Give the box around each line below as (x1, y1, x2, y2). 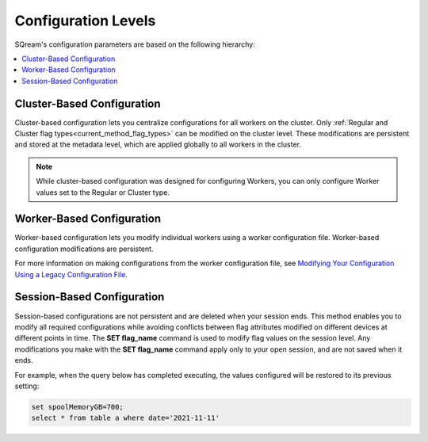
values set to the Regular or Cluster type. (36, 187, 170, 197)
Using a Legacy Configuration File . (14, 269, 128, 279)
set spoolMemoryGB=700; (31, 402, 124, 411)
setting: (14, 381, 40, 391)
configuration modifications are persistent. (14, 244, 154, 253)
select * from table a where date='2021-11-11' (31, 413, 220, 423)
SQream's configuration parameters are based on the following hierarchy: (14, 40, 255, 49)
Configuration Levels (14, 12, 156, 29)
